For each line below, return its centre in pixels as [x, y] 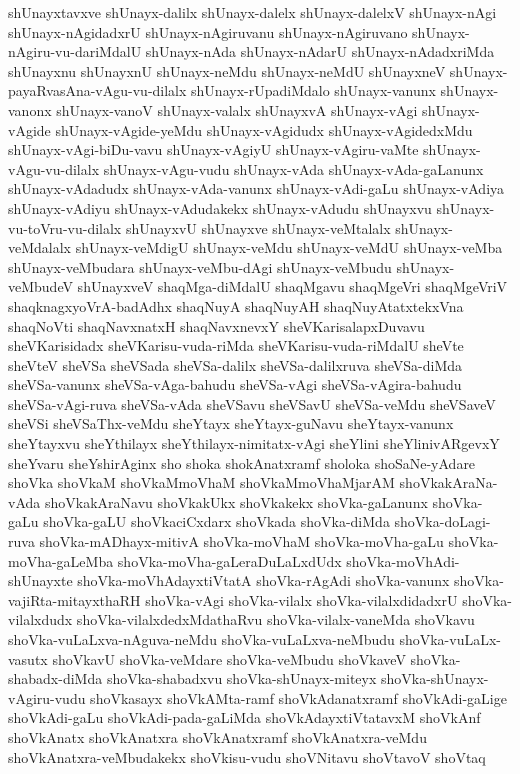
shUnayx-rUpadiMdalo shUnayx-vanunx [313, 90]
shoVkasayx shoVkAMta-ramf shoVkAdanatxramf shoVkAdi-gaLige [298, 697]
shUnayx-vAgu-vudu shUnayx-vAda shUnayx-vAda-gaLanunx [293, 168]
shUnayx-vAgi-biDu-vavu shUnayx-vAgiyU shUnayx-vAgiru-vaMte [213, 149]
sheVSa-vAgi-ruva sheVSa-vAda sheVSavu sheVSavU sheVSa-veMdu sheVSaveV [252, 403]
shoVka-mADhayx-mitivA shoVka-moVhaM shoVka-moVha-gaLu [241, 541]
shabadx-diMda [55, 678]
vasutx [28, 658]
